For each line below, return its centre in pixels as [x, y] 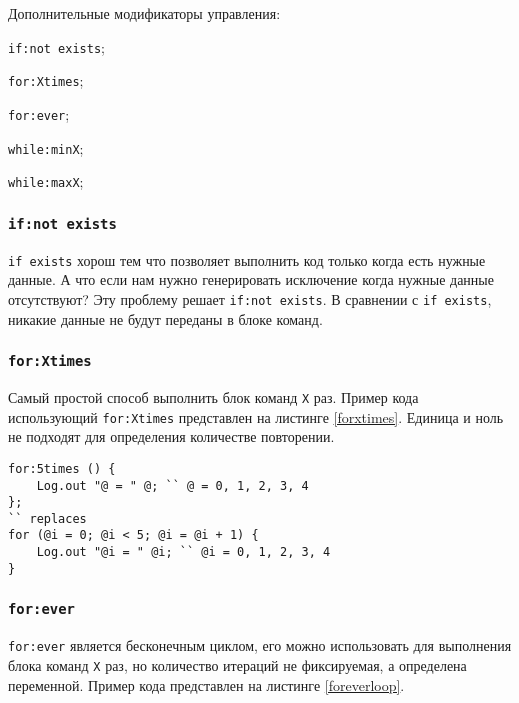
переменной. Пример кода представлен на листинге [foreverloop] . [206, 684]
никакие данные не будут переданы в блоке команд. [165, 318]
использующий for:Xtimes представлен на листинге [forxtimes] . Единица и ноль [256, 416]
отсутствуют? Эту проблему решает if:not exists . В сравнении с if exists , [250, 298]
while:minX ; [46, 147]
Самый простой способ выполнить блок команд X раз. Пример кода [213, 396]
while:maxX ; [46, 181]
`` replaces [47, 518]
